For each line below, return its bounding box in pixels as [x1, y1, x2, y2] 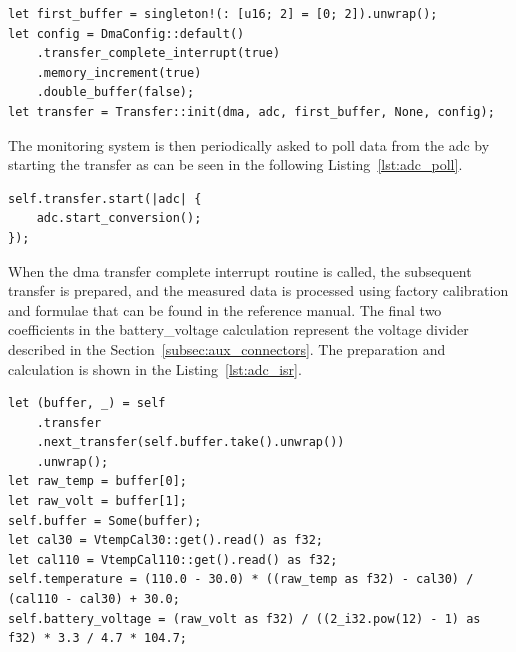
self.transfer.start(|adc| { [8, 191, 202, 206]
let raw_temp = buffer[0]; [8, 474, 187, 489]
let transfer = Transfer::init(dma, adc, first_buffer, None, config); [8, 104, 495, 119]
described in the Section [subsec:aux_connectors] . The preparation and [8, 338, 446, 359]
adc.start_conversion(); [36, 211, 202, 226]
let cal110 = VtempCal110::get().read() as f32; [8, 552, 338, 567]
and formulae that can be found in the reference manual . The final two [8, 299, 442, 320]
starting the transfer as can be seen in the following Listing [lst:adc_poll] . [8, 154, 463, 175]
